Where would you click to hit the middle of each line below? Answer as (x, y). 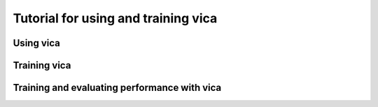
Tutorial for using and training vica (115, 18)
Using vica (37, 43)
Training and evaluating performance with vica (117, 88)
